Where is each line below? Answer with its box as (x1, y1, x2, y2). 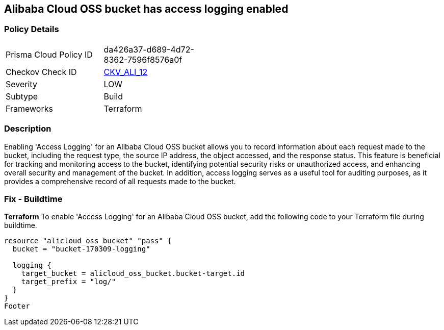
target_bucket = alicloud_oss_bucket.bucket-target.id (21, 269, 245, 278)
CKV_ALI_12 (103, 66, 148, 77)
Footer (4, 302, 30, 311)
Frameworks (6, 103, 53, 114)
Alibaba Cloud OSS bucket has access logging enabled (4, 3, 289, 15)
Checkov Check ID (6, 66, 77, 77)
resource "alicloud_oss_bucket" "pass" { (4, 237, 172, 245)
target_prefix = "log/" (21, 277, 116, 286)
